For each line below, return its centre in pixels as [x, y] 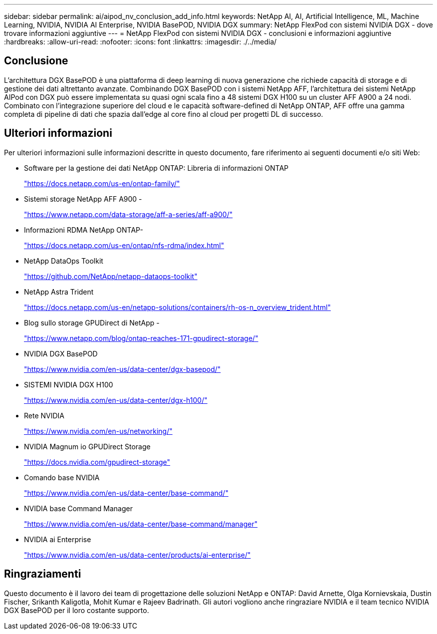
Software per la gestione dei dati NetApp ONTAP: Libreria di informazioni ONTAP [156, 168]
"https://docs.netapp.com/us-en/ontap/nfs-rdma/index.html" [124, 245]
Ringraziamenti [43, 574]
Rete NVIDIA [44, 415]
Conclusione [36, 61]
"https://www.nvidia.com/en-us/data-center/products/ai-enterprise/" [137, 555]
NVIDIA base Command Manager [78, 508]
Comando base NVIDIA [62, 477]
